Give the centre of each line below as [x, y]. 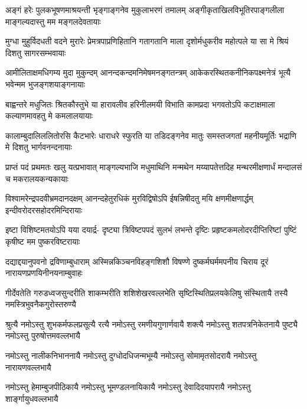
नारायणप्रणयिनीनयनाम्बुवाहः [44, 273]
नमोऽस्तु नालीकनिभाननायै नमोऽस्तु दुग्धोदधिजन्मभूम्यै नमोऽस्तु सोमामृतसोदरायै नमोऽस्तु [131, 356]
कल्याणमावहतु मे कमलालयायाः [49, 116]
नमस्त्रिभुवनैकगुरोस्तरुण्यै [41, 304]
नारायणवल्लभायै [28, 367]
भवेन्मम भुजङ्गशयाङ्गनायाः [45, 84]
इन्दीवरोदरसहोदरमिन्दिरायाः [44, 210]
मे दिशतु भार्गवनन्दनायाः [39, 147]
